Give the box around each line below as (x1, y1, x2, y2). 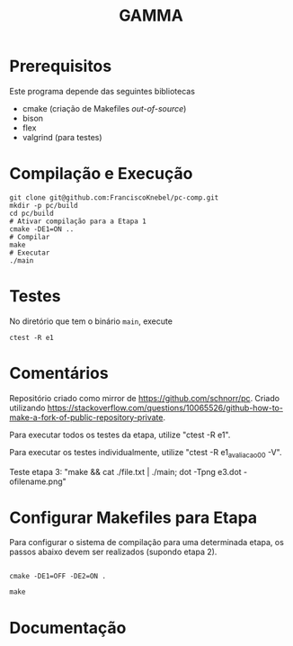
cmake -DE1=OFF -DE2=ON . (9, 572, 106, 581)
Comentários (9, 363, 110, 383)
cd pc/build (9, 209, 54, 218)
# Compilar (9, 232, 50, 241)
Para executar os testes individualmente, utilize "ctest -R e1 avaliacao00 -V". (9, 446, 282, 460)
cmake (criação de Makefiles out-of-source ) (22, 103, 187, 113)
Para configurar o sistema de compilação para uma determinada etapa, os (9, 537, 285, 548)
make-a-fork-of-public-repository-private (9, 411, 164, 423)
